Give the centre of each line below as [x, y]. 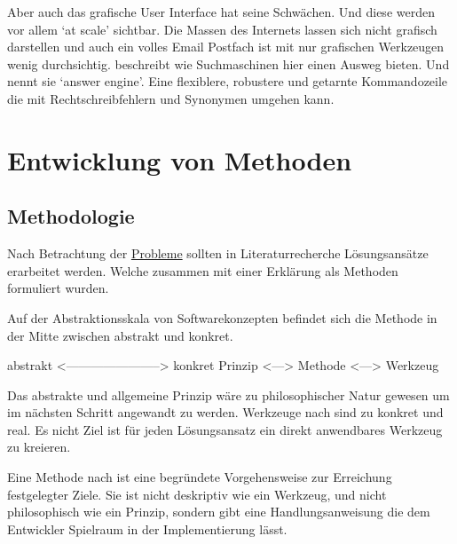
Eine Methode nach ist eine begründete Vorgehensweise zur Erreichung [200, 477]
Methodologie [71, 216]
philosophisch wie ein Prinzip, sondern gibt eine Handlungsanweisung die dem [219, 512]
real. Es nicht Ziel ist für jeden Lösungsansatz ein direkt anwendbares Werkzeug [225, 429]
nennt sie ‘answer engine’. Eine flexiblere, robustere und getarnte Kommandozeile [228, 81]
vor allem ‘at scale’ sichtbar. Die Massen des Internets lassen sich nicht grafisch [222, 29]
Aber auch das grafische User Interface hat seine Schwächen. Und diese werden [221, 12]
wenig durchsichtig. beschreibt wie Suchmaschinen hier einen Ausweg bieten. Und [228, 63]
